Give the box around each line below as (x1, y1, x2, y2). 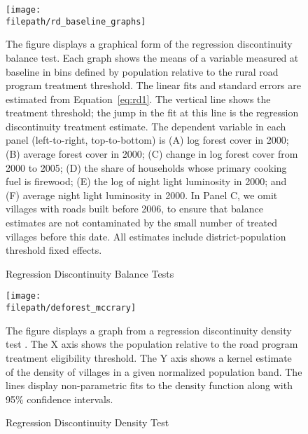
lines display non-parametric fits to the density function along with (6, 378, 293, 393)
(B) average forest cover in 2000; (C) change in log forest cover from (6, 147, 298, 161)
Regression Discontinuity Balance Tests (6, 266, 174, 280)
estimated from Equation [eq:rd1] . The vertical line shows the (6, 91, 271, 106)
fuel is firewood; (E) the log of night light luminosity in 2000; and (6, 174, 287, 189)
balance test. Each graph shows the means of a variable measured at (6, 50, 299, 65)
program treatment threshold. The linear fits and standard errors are (6, 78, 301, 93)
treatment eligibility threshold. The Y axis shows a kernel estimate (6, 350, 292, 365)
